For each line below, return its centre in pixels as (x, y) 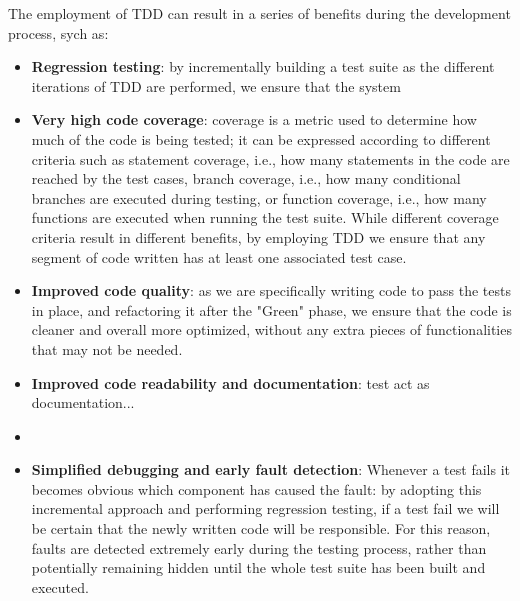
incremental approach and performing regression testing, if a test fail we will (265, 508)
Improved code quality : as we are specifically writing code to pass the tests (271, 290)
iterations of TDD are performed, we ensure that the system (216, 85)
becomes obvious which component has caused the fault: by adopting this (256, 488)
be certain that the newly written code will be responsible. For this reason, (261, 528)
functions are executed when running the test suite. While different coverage (265, 217)
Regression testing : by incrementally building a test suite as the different (263, 66)
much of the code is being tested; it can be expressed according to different (261, 138)
